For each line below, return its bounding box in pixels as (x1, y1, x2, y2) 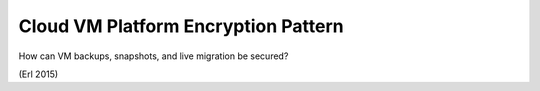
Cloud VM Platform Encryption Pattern (18, 15, 344, 37)
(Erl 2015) (18, 68, 59, 80)
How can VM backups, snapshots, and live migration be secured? (18, 50, 289, 62)
